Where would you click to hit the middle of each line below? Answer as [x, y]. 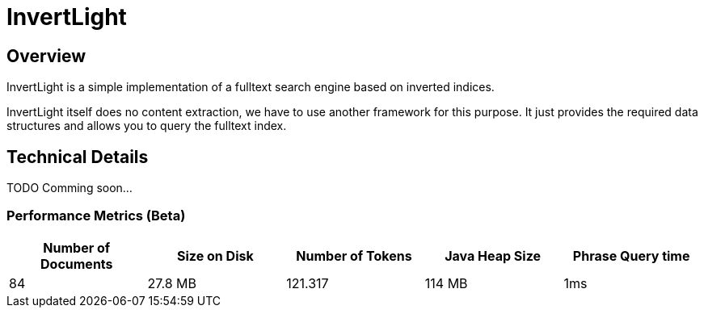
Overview [46, 56]
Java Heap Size [493, 255]
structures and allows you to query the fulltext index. [147, 126]
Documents [77, 264]
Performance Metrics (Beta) [96, 216]
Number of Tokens [354, 255]
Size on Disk [215, 255]
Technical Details [78, 157]
